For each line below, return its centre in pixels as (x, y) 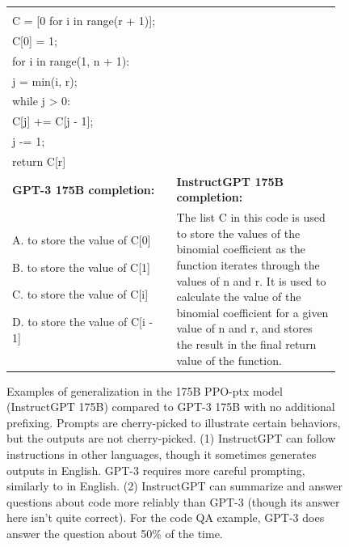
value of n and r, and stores (244, 328)
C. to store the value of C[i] (80, 294)
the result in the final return (246, 343)
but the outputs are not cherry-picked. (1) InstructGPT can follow (171, 438)
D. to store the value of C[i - (83, 321)
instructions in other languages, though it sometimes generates (162, 454)
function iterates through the (248, 264)
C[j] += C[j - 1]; (53, 121)
